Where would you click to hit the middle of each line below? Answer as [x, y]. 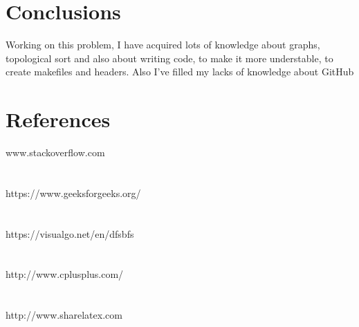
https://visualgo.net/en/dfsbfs [70, 233]
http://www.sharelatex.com [64, 315]
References [58, 119]
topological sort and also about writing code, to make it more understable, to [169, 58]
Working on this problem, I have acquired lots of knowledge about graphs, [163, 45]
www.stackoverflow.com [55, 152]
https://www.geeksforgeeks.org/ [73, 193]
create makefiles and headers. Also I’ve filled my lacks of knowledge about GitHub [180, 72]
